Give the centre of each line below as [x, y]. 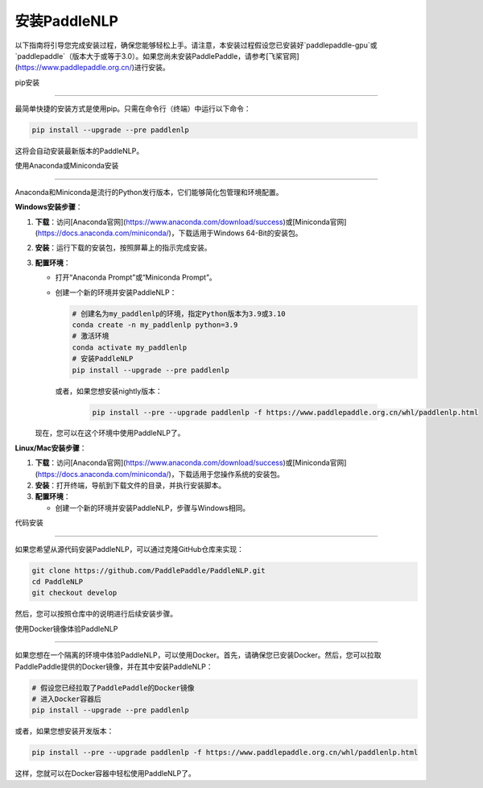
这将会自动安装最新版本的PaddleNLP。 [79, 151]
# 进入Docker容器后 [67, 699]
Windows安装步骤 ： [49, 207]
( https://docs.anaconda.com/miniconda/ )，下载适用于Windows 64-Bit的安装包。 [169, 233]
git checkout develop [74, 593]
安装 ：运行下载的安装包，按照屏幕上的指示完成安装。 [123, 248]
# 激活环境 [91, 336]
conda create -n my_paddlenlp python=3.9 [155, 325]
